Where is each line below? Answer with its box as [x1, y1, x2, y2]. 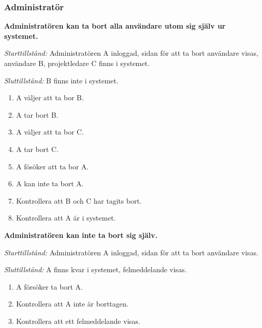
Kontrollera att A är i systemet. [16, 212, 116, 223]
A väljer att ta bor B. [16, 92, 84, 103]
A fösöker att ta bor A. [16, 161, 89, 171]
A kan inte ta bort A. [16, 178, 84, 189]
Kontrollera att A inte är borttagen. [16, 298, 129, 309]
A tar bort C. [16, 143, 59, 154]
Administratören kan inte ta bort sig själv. [4, 229, 158, 240]
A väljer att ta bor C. [16, 126, 84, 137]
